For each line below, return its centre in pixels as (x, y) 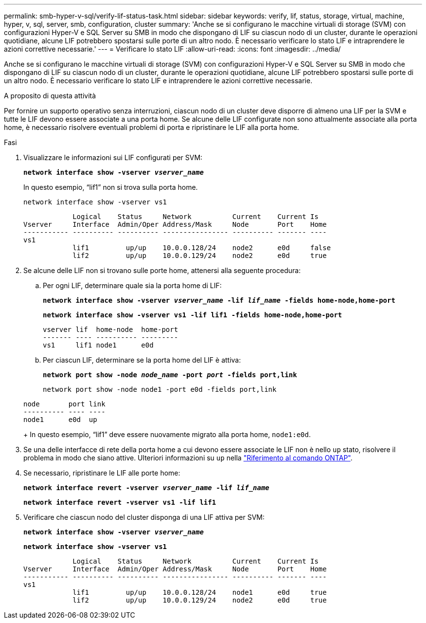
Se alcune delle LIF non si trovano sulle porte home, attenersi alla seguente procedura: (162, 270)
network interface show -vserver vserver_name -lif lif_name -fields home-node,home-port (219, 300)
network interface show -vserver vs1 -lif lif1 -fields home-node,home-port (193, 315)
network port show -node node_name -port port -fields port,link (170, 375)
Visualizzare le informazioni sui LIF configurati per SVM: (113, 157)
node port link (64, 404)
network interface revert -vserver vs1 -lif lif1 (120, 502)
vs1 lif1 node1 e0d (98, 345)
